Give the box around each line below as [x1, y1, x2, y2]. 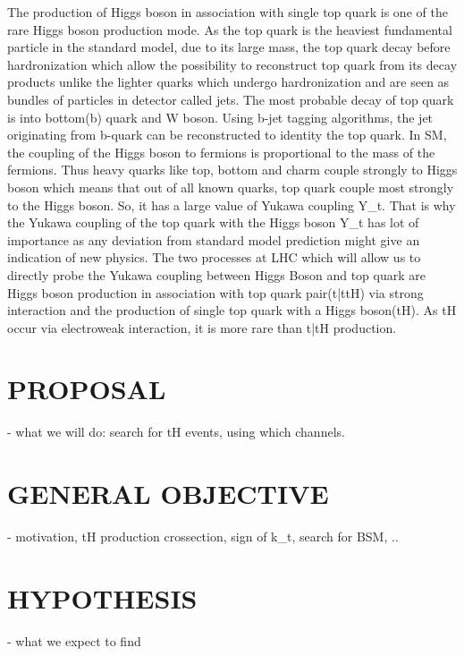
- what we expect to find [7, 631, 141, 650]
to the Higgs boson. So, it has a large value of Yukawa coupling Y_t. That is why [7, 195, 456, 214]
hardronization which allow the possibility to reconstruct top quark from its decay [7, 55, 458, 73]
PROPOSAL [7, 371, 166, 407]
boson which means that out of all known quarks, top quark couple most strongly [7, 177, 454, 196]
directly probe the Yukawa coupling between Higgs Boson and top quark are [7, 265, 426, 284]
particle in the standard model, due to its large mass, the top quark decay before [7, 38, 451, 56]
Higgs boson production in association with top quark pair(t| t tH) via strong [7, 283, 424, 302]
